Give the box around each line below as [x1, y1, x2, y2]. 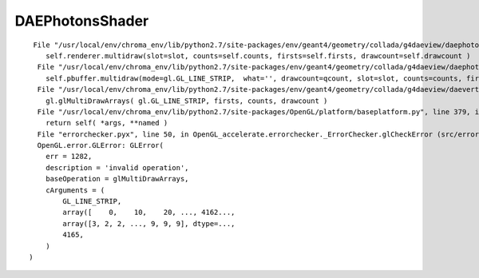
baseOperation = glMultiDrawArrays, [45, 174, 189, 184]
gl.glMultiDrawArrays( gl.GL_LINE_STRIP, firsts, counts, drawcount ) [45, 96, 328, 105]
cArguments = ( [45, 185, 105, 195]
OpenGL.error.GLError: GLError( [37, 141, 164, 150]
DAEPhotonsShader [14, 12, 149, 30]
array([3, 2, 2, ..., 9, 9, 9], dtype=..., [62, 219, 236, 228]
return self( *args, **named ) [45, 118, 168, 128]
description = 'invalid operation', [45, 163, 189, 172]
